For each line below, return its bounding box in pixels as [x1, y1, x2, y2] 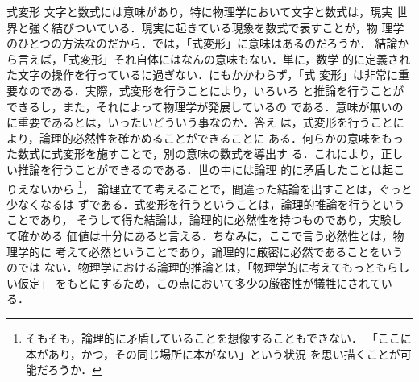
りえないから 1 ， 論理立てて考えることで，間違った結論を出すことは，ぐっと [6, 177, 413, 197]
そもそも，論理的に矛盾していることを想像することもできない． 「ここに [25, 329, 412, 346]
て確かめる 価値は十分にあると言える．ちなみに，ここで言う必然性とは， [6, 226, 393, 243]
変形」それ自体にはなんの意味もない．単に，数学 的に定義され [79, 50, 410, 67]
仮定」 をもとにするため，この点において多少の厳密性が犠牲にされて [17, 274, 381, 291]
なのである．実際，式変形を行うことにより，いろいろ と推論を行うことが [17, 81, 404, 98]
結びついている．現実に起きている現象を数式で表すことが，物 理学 [51, 19, 404, 35]
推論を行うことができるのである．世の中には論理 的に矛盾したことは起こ [17, 160, 405, 177]
